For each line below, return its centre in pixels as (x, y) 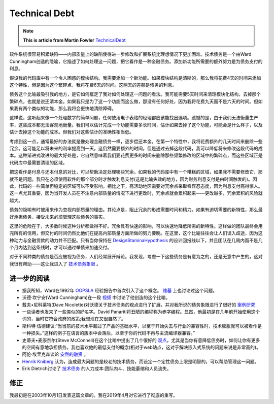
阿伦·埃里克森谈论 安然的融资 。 (55, 354)
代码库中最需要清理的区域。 (38, 162)
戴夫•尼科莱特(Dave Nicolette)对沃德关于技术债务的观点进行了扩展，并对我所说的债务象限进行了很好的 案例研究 (139, 305)
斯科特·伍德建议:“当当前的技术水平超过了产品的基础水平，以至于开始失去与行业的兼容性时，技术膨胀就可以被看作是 (142, 326)
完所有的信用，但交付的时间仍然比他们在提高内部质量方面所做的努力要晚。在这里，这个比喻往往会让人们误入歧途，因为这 (136, 233)
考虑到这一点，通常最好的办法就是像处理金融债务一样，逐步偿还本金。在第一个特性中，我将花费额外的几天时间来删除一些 (136, 141)
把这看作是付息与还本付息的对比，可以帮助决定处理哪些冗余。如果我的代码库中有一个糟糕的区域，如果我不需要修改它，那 (136, 172)
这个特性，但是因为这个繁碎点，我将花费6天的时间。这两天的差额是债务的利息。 (93, 85)
